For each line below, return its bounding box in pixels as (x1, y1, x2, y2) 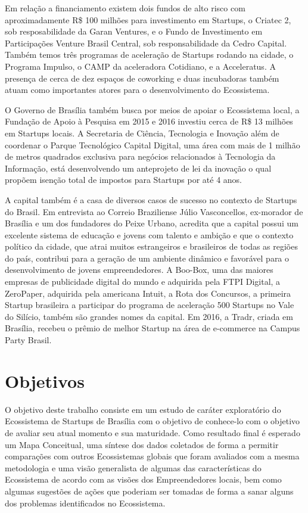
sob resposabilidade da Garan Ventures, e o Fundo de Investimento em (5, 25, 263, 38)
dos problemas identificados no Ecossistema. (5, 496, 166, 509)
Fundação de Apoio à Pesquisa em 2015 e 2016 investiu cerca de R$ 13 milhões (5, 115, 293, 128)
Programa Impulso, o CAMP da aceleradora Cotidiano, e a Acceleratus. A (5, 60, 276, 72)
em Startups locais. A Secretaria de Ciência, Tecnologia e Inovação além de (5, 126, 279, 139)
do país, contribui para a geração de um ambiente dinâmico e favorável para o (5, 251, 290, 264)
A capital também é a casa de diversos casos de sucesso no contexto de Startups (5, 193, 297, 206)
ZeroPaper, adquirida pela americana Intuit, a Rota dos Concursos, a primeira (5, 287, 291, 299)
